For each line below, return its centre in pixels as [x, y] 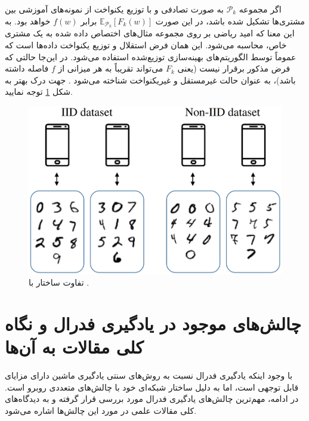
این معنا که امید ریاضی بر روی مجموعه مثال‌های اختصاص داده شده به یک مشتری [150, 33]
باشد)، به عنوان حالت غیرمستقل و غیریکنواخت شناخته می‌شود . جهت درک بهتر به [150, 80]
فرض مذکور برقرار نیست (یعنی [234, 68]
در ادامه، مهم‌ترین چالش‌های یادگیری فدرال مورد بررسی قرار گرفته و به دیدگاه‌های [152, 399]
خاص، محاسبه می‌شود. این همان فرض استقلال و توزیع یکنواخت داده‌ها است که [146, 45]
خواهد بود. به [28, 21]
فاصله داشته [27, 68]
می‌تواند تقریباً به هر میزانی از [111, 68]
